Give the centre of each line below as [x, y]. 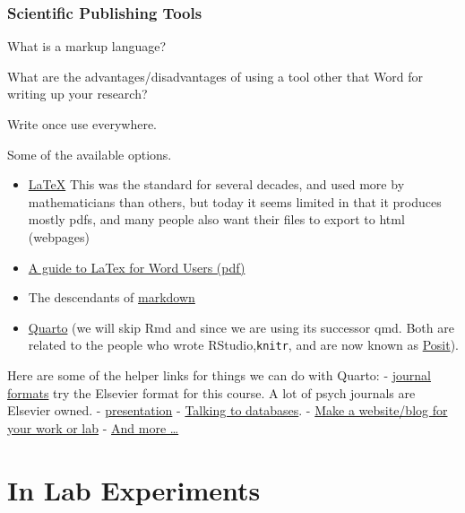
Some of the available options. [90, 154]
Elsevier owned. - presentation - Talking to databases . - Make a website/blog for [228, 410]
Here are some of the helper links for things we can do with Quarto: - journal [219, 375]
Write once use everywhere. [82, 124]
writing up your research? [77, 94]
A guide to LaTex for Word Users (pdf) [137, 267]
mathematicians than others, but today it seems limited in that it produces [235, 201]
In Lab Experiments [134, 489]
